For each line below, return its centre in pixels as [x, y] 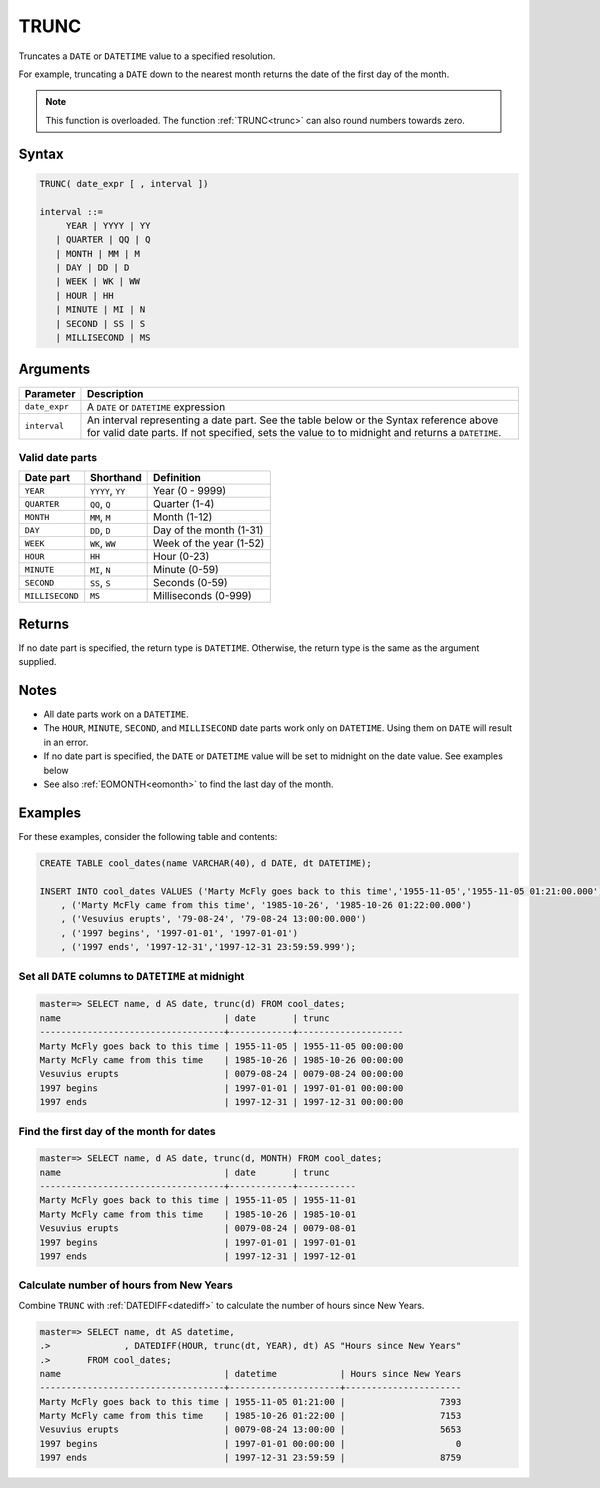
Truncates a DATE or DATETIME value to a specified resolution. [147, 56]
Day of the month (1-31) [208, 530]
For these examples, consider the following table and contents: [148, 836]
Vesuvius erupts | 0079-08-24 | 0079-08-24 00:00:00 [221, 1074]
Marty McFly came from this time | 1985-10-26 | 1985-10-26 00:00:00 [221, 1059]
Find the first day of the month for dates [117, 1131]
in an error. [66, 742]
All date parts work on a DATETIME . [116, 714]
